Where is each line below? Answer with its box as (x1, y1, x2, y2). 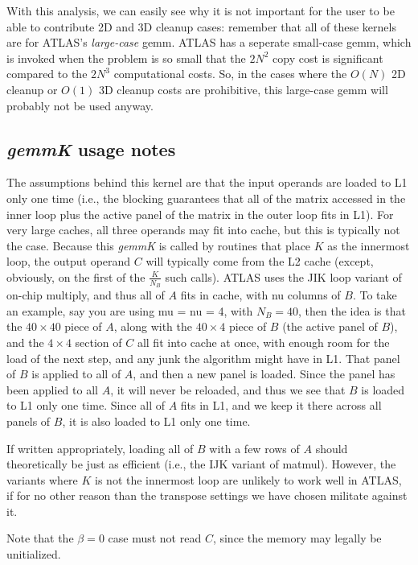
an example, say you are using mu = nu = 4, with (6, 302, 253, 319)
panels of (6, 412, 51, 429)
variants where (6, 471, 78, 488)
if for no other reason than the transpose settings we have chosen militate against (6, 487, 408, 504)
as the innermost (327, 237, 410, 254)
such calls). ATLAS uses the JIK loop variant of (165, 268, 402, 285)
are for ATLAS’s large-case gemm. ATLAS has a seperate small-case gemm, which (6, 34, 412, 51)
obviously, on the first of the (6, 268, 145, 285)
